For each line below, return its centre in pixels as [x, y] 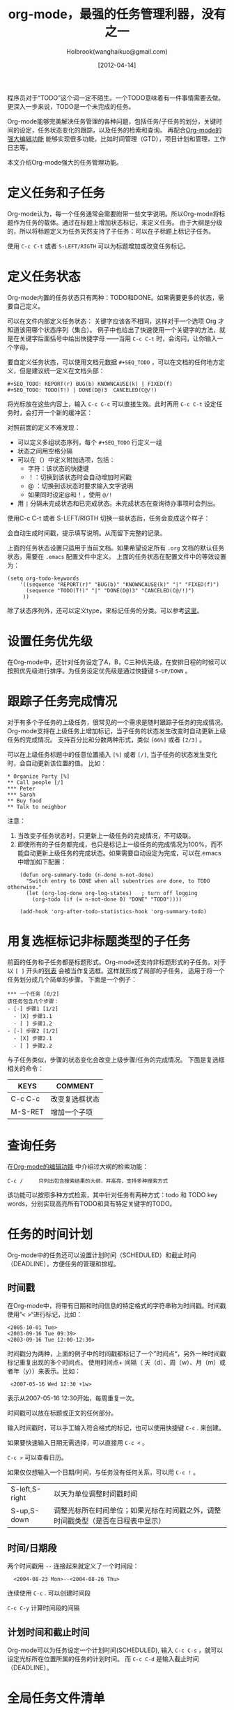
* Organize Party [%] [39, 776]
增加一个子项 [71, 1112]
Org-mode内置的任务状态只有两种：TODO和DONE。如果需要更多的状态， [113, 297]
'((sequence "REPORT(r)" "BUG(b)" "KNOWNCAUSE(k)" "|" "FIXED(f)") [119, 584]
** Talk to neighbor [37, 807]
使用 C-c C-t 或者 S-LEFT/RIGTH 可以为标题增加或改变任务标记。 [98, 246]
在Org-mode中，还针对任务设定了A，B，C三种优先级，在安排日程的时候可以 [117, 662]
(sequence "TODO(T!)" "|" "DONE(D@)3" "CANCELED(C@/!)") [110, 590]
